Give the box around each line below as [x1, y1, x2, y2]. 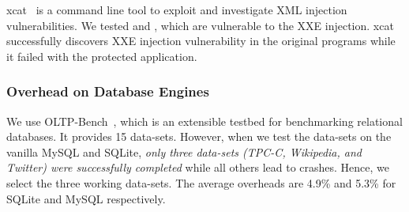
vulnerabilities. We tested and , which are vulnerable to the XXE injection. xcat [6, 17, 394, 33]
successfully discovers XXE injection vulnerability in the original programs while [6, 32, 396, 49]
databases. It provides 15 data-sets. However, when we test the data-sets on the [6, 128, 392, 145]
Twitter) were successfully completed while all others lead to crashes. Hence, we [6, 159, 390, 176]
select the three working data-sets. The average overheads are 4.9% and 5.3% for [6, 174, 396, 191]
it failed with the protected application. [6, 47, 197, 64]
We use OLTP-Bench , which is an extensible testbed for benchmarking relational [6, 112, 403, 129]
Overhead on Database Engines [6, 81, 209, 101]
